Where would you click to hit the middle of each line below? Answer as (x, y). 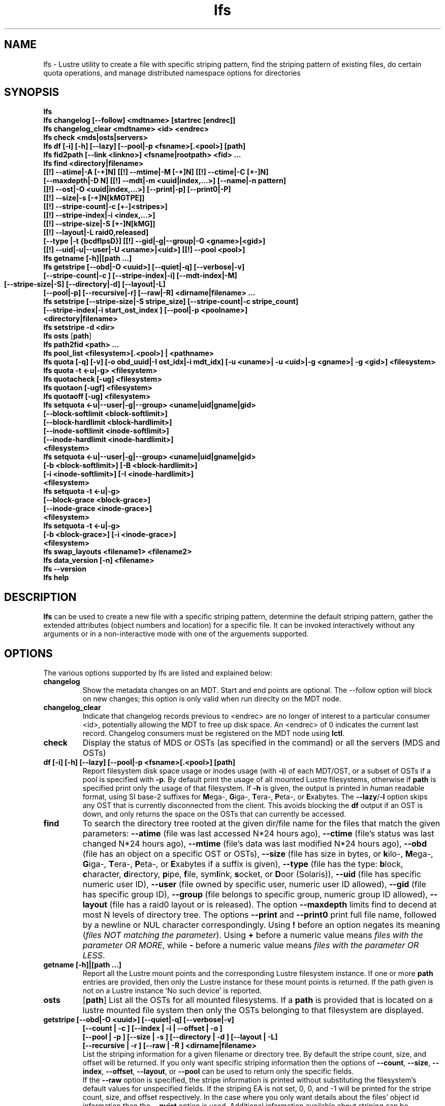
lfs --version (65, 569)
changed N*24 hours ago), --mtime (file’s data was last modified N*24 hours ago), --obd (255, 844)
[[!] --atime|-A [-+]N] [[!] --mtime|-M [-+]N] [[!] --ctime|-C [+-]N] (156, 172)
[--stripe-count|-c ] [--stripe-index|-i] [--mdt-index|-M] (140, 276)
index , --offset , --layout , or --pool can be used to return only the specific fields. (218, 1071)
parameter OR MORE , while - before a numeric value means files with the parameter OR (251, 945)
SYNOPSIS (32, 92)
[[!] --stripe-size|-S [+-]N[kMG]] (99, 224)
